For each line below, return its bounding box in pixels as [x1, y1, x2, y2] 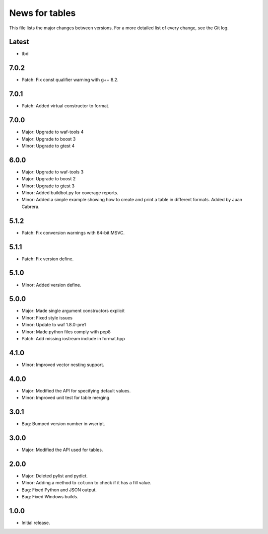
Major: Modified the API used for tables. [21, 447, 103, 453]
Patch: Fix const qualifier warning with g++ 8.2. [21, 77, 119, 83]
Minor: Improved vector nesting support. [21, 362, 104, 368]
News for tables [9, 7, 76, 18]
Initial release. [21, 520, 50, 526]
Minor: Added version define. [21, 282, 81, 288]
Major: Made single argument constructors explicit [21, 308, 125, 314]
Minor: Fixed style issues [21, 314, 73, 320]
